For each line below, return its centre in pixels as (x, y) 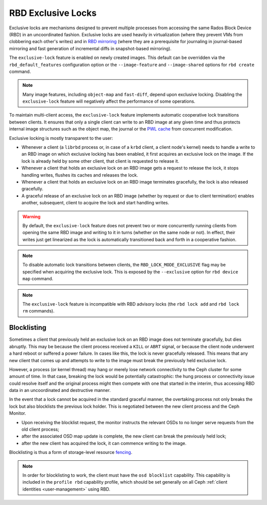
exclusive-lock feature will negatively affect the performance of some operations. (109, 101)
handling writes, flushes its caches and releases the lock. (80, 175)
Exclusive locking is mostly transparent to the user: (61, 138)
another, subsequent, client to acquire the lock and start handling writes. (95, 203)
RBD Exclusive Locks (53, 13)
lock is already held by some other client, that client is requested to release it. (100, 161)
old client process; (40, 430)
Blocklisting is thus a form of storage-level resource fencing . (71, 452)
